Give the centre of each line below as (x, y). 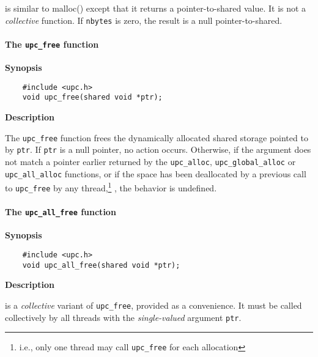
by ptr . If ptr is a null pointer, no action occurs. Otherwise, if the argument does (158, 149)
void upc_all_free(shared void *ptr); (101, 265)
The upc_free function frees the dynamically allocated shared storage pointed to (157, 137)
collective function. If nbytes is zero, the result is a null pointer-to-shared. (144, 20)
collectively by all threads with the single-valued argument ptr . (123, 317)
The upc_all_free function (61, 212)
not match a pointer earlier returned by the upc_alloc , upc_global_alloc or (150, 161)
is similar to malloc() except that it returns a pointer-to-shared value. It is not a (156, 8)
